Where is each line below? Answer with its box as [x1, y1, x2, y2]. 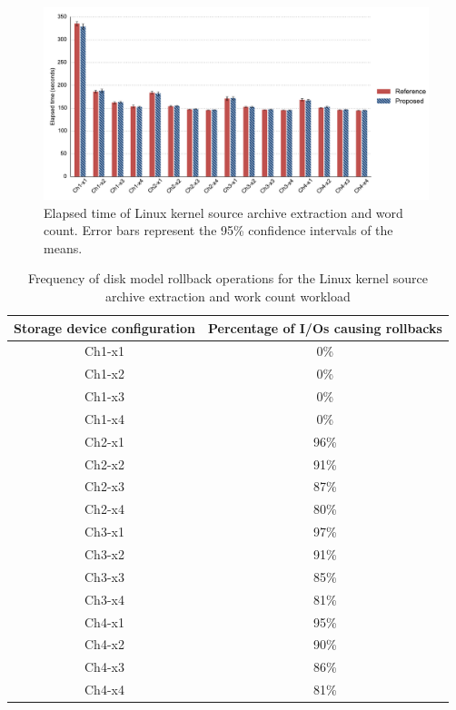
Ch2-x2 [84, 454, 124, 473]
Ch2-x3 [84, 477, 124, 496]
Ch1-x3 [84, 387, 124, 406]
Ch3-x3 [84, 567, 124, 586]
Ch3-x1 [84, 522, 124, 541]
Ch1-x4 [84, 409, 124, 428]
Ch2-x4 [84, 499, 124, 518]
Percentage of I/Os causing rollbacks [207, 318, 442, 337]
